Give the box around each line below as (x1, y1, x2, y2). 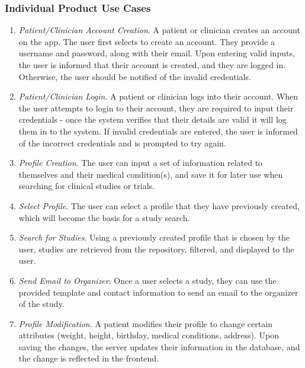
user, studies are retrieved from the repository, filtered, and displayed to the (18, 242, 294, 255)
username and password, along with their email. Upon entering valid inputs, (18, 47, 295, 59)
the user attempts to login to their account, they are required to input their (18, 101, 294, 114)
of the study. (18, 297, 65, 310)
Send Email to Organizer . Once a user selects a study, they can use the (18, 274, 277, 286)
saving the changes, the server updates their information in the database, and (18, 340, 300, 353)
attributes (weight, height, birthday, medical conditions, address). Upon (18, 329, 279, 341)
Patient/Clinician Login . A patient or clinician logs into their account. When (18, 90, 298, 103)
